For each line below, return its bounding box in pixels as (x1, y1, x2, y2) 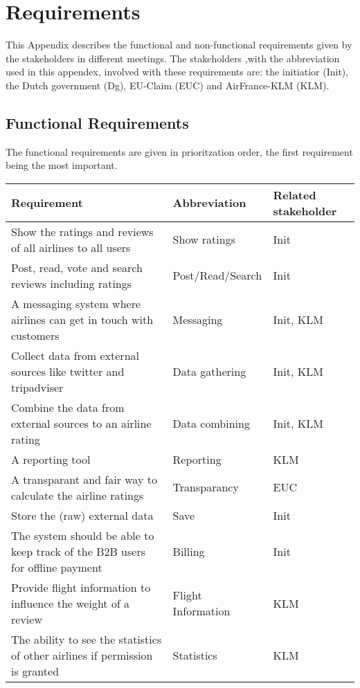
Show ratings (172, 231, 235, 248)
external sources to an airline (11, 415, 152, 431)
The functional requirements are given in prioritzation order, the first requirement (6, 144, 353, 159)
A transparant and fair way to (11, 471, 157, 487)
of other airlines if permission (11, 646, 153, 663)
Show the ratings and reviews (11, 223, 154, 239)
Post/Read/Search (172, 267, 262, 284)
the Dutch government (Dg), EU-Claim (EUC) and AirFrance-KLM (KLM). (6, 78, 330, 92)
